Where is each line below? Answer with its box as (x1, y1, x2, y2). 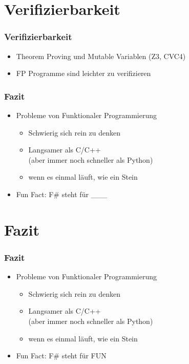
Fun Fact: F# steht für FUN (16, 350, 107, 361)
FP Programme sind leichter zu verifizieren (16, 68, 151, 79)
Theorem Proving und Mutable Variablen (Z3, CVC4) (16, 50, 186, 61)
